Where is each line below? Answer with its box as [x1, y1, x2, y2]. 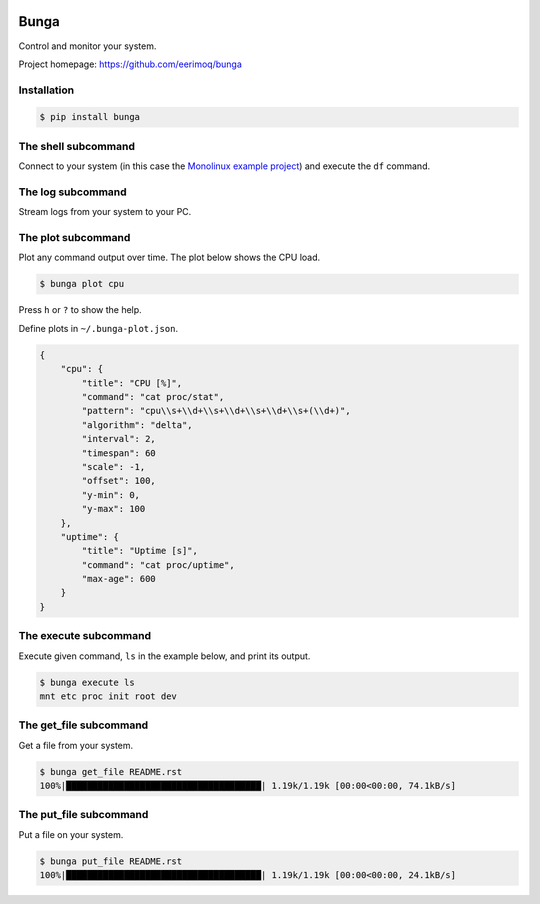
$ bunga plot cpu [39, 278, 125, 290]
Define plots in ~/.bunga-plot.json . [18, 322, 179, 334]
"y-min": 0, [81, 489, 140, 500]
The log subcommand [18, 185, 127, 199]
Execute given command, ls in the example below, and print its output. [18, 650, 311, 662]
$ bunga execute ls [39, 676, 135, 688]
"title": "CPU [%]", [81, 377, 183, 389]
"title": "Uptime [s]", [81, 545, 199, 557]
